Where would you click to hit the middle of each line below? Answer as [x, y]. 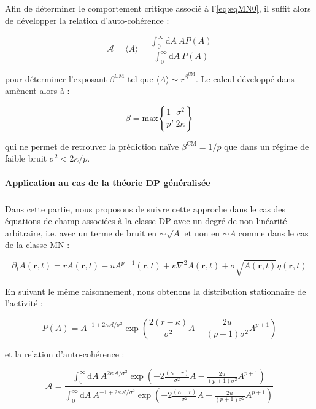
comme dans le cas [273, 232]
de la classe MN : [37, 245]
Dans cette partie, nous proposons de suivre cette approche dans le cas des [145, 208]
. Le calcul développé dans [245, 78]
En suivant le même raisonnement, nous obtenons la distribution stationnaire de [156, 291]
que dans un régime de [267, 146]
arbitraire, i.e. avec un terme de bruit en [81, 232]
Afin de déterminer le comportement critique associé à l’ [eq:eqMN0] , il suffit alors [158, 8]
